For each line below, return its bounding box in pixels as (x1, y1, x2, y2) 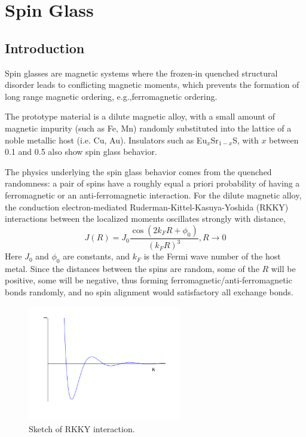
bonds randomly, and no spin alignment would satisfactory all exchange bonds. (5, 286, 293, 298)
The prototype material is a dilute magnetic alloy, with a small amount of (5, 110, 276, 123)
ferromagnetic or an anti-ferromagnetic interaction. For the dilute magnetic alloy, (5, 188, 302, 201)
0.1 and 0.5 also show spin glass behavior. (5, 145, 157, 158)
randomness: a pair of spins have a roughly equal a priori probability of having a (5, 177, 300, 190)
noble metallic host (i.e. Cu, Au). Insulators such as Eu (5, 133, 207, 146)
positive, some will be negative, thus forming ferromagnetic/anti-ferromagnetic (5, 274, 292, 286)
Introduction (5, 38, 85, 57)
